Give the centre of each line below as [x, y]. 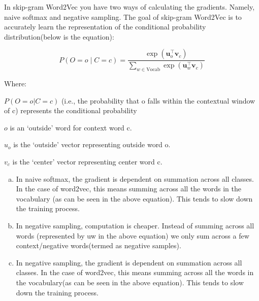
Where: [15, 83]
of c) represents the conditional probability [71, 110]
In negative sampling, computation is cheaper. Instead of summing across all [135, 225]
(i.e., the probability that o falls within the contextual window [158, 100]
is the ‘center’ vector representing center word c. [87, 162]
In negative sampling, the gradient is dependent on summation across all [129, 262]
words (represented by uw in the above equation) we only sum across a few [133, 235]
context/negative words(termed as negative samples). [99, 245]
